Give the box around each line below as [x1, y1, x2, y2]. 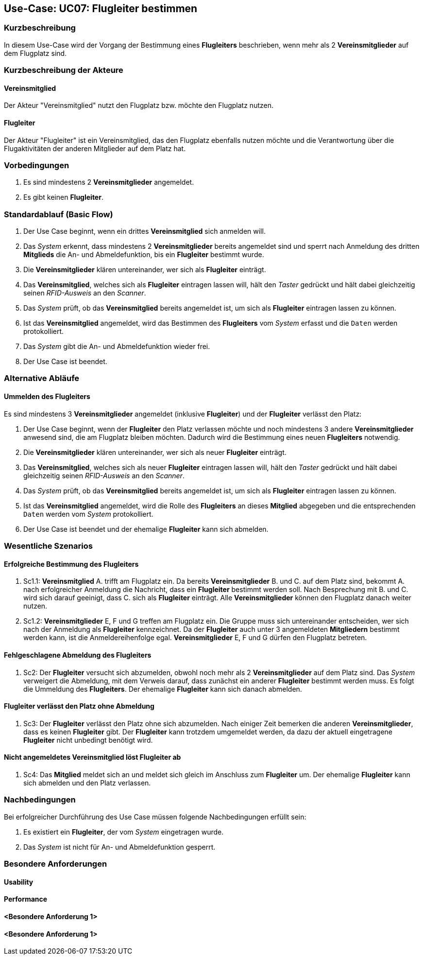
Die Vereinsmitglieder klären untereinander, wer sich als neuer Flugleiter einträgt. [23, 448, 287, 456]
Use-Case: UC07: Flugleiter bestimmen [4, 2, 198, 15]
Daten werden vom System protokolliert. [23, 509, 153, 518]
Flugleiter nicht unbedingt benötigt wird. [23, 735, 153, 744]
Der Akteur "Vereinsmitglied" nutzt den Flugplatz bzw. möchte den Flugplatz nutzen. [4, 101, 273, 110]
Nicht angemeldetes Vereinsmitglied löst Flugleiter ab [4, 753, 181, 762]
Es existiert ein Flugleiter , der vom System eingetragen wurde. [23, 827, 224, 836]
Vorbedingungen [4, 160, 69, 170]
